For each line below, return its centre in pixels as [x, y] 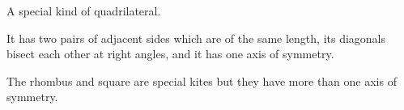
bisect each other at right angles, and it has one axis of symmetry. [170, 54]
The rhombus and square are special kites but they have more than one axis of [202, 80]
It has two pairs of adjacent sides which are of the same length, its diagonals [196, 38]
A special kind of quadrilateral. [84, 11]
